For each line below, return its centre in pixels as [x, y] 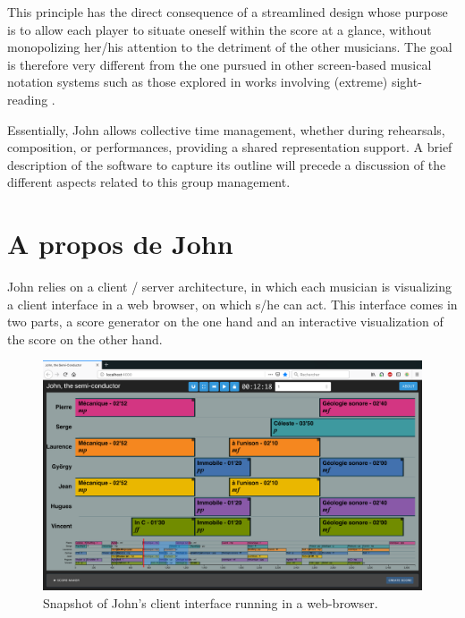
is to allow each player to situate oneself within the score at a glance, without [220, 29]
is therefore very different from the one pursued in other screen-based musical [220, 64]
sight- [406, 82]
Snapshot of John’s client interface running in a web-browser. [211, 602]
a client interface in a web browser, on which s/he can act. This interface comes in [232, 304]
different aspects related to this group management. [149, 182]
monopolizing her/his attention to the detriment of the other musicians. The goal [230, 47]
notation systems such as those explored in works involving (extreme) [198, 82]
